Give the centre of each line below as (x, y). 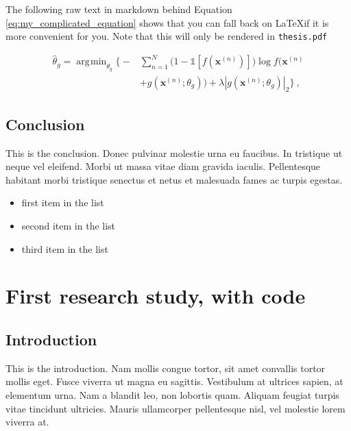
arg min (92, 62)
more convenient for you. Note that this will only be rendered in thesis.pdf (167, 36)
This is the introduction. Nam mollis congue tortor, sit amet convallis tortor (166, 368)
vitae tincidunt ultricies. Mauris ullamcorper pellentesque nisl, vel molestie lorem (175, 408)
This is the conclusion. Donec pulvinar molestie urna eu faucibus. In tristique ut (174, 152)
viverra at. (27, 422)
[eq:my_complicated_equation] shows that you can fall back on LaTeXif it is (167, 22)
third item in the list (65, 248)
